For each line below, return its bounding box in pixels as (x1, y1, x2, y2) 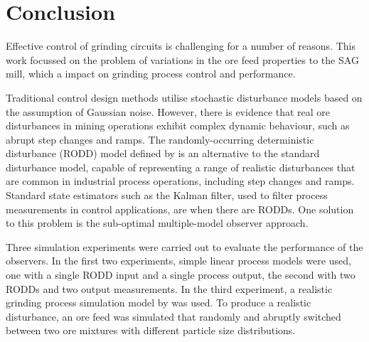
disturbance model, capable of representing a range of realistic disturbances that (6, 159, 355, 174)
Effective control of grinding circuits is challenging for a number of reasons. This (6, 38, 355, 53)
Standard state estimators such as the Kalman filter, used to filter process (6, 188, 328, 203)
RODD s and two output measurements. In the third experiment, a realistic (6, 281, 333, 296)
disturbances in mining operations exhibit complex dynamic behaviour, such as (6, 118, 350, 133)
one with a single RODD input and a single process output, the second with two (6, 267, 355, 282)
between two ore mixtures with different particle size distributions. (6, 323, 296, 338)
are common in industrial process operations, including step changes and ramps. (6, 173, 355, 188)
